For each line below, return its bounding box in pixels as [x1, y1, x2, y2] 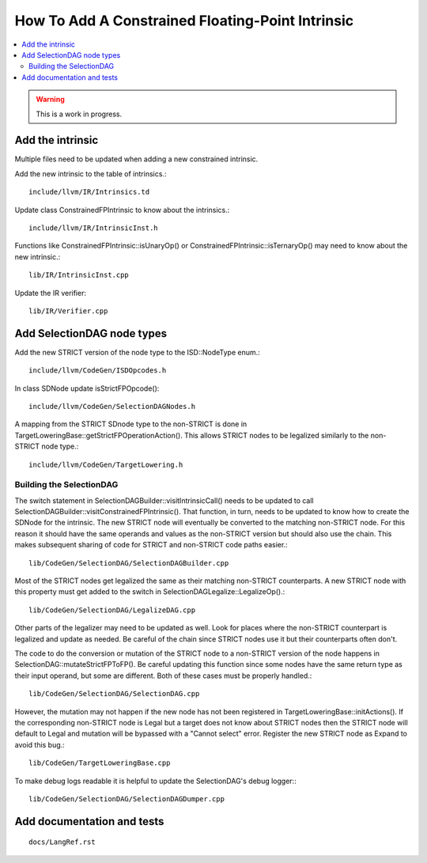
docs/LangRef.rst [28, 838, 96, 846]
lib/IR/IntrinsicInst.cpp [28, 271, 130, 280]
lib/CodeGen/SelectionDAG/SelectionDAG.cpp [28, 689, 200, 698]
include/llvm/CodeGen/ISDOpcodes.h [28, 366, 167, 375]
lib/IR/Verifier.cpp [28, 306, 108, 316]
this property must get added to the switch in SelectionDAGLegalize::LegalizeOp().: [14, 587, 285, 596]
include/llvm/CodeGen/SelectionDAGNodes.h [28, 402, 196, 411]
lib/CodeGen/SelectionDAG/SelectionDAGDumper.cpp [28, 794, 225, 803]
